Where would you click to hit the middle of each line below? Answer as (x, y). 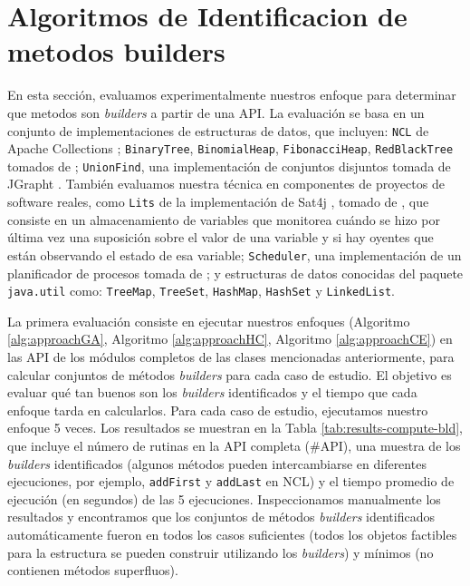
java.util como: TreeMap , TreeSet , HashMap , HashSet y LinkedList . (201, 291)
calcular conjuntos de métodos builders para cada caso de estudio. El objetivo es (230, 374)
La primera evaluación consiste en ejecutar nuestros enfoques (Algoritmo (209, 321)
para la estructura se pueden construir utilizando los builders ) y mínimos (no (221, 552)
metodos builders (116, 51)
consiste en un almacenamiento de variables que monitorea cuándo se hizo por (224, 219)
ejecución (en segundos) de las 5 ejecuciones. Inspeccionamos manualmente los (224, 498)
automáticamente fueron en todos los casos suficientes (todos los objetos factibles (232, 534)
